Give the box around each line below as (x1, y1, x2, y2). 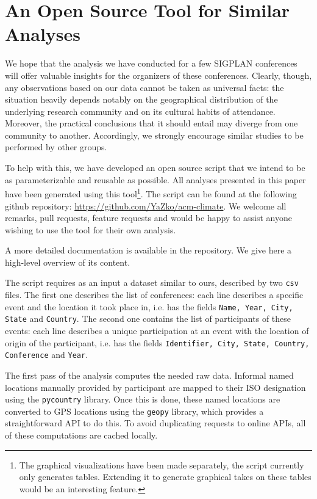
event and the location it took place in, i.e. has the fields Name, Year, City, (5, 300, 293, 313)
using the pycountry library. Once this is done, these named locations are (5, 393, 280, 406)
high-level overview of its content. (5, 255, 130, 268)
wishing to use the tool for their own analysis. (5, 223, 176, 236)
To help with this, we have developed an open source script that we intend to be (5, 161, 305, 174)
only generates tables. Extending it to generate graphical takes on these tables (19, 470, 312, 483)
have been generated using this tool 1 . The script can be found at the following (5, 186, 297, 200)
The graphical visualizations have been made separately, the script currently (19, 458, 304, 471)
